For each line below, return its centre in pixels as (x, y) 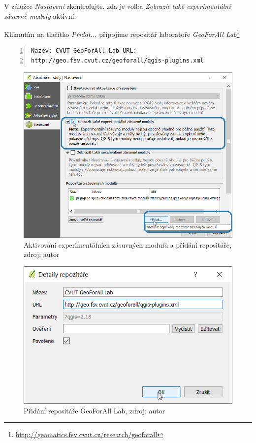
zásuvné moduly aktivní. (40, 16)
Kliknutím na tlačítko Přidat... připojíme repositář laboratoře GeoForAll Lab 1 (122, 33)
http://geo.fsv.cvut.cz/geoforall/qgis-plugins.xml (117, 61)
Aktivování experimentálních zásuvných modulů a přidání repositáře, (128, 244)
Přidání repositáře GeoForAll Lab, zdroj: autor (95, 410)
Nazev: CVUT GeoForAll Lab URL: (84, 51)
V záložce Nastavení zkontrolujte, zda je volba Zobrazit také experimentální (117, 6)
